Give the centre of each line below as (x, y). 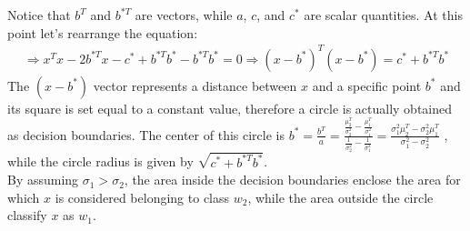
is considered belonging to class (142, 197)
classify (27, 215)
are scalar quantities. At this (383, 15)
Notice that (39, 15)
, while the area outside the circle (340, 197)
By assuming (43, 180)
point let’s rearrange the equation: (103, 32)
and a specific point (367, 85)
